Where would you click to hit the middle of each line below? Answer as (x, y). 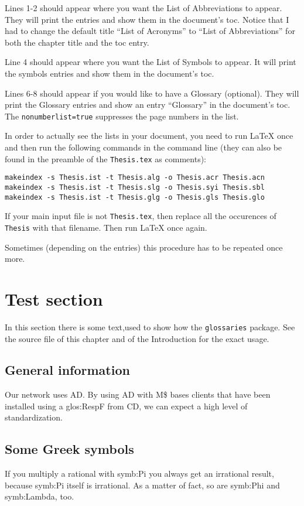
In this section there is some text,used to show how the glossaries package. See (150, 326)
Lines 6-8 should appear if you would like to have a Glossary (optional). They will (152, 93)
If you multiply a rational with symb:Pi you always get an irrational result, (139, 473)
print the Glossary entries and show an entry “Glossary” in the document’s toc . (148, 105)
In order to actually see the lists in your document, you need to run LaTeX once (149, 136)
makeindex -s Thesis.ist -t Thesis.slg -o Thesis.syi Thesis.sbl (135, 187)
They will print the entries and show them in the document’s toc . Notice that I (147, 19)
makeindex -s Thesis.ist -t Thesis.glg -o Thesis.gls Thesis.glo (135, 197)
